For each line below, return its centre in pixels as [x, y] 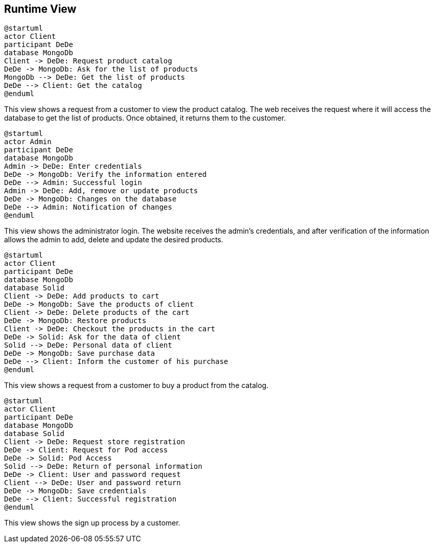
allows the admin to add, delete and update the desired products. [114, 240]
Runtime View [40, 9]
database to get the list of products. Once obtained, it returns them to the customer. [145, 118]
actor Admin [28, 142]
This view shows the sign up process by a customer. [92, 523]
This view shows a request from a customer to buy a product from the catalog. [136, 385]
